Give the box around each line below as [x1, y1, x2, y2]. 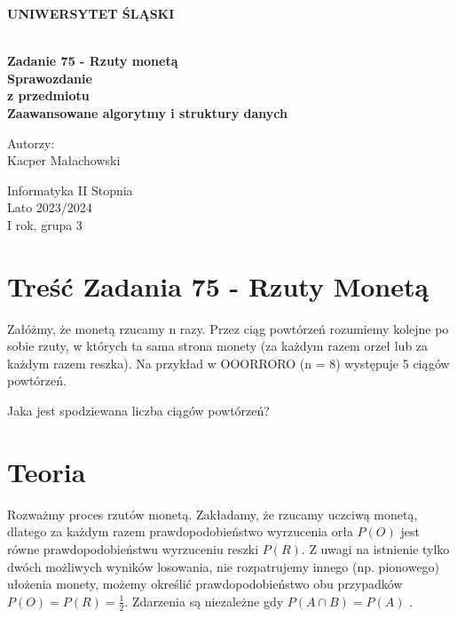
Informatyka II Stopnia [7, 180, 133, 199]
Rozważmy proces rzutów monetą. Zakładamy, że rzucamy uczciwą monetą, [7, 504, 418, 523]
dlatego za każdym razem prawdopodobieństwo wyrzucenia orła [7, 522, 353, 541]
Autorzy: [7, 133, 55, 152]
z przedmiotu [7, 86, 90, 105]
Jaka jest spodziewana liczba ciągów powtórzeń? [7, 401, 270, 420]
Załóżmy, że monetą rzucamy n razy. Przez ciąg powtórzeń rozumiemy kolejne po [7, 319, 449, 337]
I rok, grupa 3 [7, 215, 83, 234]
